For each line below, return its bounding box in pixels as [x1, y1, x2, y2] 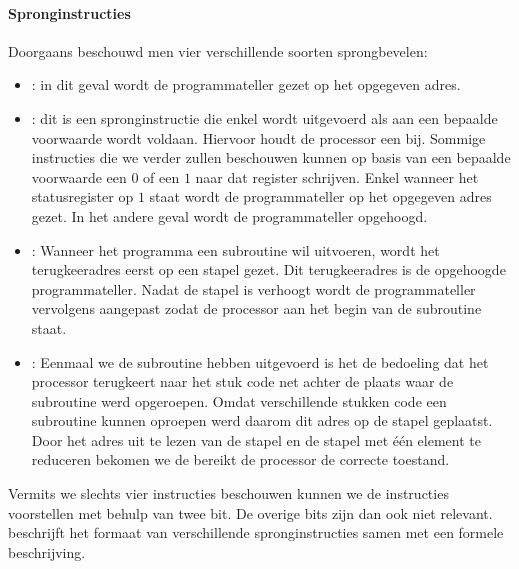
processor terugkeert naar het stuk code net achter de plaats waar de [31, 371, 454, 392]
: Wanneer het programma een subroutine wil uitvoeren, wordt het [31, 239, 440, 260]
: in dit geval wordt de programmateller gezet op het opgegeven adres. [31, 74, 461, 95]
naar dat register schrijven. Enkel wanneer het [195, 166, 479, 187]
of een [143, 166, 180, 187]
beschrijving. [8, 541, 86, 562]
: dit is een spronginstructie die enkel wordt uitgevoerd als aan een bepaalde [31, 107, 498, 128]
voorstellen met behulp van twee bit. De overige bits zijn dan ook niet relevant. [8, 502, 493, 523]
